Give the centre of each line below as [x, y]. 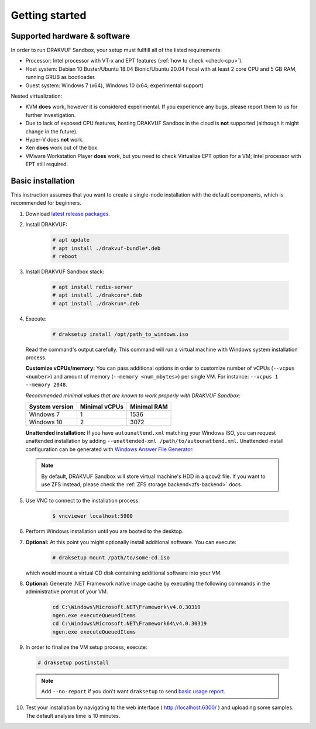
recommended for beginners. [46, 203]
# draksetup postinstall [73, 662]
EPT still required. [47, 164]
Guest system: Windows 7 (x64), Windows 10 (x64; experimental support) [115, 85]
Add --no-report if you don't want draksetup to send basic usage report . [133, 691]
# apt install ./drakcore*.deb [97, 295]
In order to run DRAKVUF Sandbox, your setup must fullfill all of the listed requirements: [116, 50]
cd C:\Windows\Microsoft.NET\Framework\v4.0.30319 [127, 607]
